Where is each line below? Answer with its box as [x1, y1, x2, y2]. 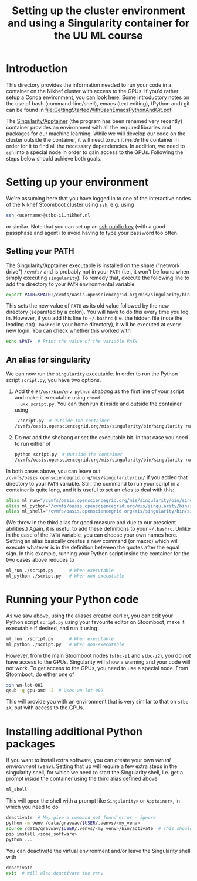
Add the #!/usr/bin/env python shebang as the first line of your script [14, 388, 184, 395]
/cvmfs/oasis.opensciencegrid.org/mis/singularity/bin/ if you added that [6, 473, 188, 481]
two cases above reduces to [6, 556, 74, 564]
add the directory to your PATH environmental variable [6, 280, 135, 288]
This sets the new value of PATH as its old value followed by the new [6, 302, 169, 309]
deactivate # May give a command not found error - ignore [6, 815, 157, 821]
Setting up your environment [6, 176, 149, 189]
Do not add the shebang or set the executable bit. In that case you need [14, 433, 188, 440]
